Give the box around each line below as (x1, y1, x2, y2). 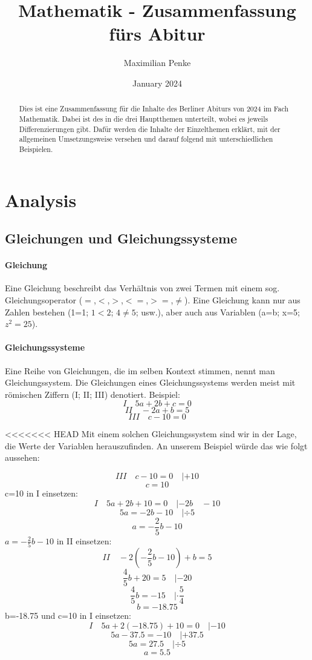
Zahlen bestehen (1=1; (5, 305, 89, 318)
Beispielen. (19, 144, 53, 154)
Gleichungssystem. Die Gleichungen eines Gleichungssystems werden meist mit (5, 376, 296, 389)
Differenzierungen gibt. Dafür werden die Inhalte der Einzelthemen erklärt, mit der (19, 124, 281, 134)
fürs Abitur (109, 21, 206, 46)
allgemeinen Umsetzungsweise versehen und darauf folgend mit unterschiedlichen (19, 134, 273, 144)
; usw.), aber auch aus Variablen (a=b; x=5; (135, 305, 301, 318)
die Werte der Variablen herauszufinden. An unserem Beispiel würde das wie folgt (5, 439, 308, 452)
